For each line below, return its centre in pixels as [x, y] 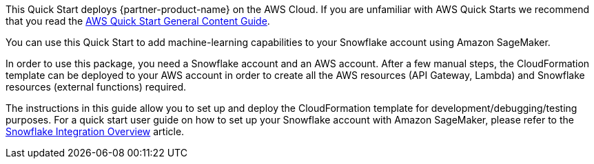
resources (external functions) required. [96, 87]
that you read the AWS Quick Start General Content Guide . [138, 21]
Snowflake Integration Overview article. [95, 131]
